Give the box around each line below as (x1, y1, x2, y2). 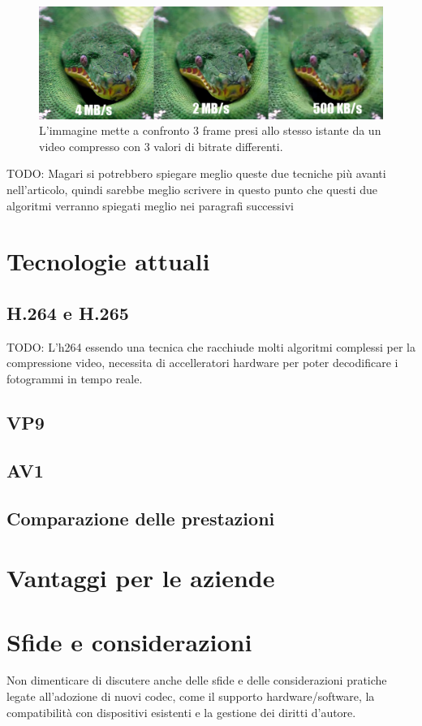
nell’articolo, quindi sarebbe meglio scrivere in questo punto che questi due (6, 181, 378, 198)
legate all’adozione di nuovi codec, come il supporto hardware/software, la (6, 688, 375, 705)
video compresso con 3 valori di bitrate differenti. (39, 137, 283, 154)
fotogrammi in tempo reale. (6, 370, 143, 387)
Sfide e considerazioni (6, 624, 252, 658)
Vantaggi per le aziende (6, 561, 275, 594)
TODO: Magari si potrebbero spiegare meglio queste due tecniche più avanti (6, 165, 386, 182)
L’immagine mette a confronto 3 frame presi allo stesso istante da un (39, 122, 381, 139)
